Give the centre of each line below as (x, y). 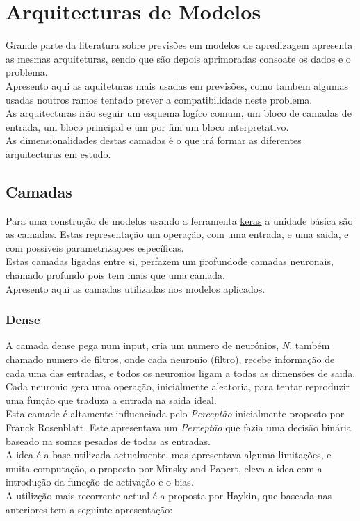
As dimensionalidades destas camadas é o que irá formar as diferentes (154, 140)
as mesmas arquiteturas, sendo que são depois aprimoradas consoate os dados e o (178, 58)
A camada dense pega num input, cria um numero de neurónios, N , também (168, 345)
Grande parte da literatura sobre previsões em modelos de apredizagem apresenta (179, 45)
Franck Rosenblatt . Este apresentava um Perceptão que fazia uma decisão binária (179, 427)
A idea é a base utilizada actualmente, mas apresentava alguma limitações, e (169, 455)
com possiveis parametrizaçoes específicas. (95, 247)
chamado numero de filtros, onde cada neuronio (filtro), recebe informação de (170, 359)
